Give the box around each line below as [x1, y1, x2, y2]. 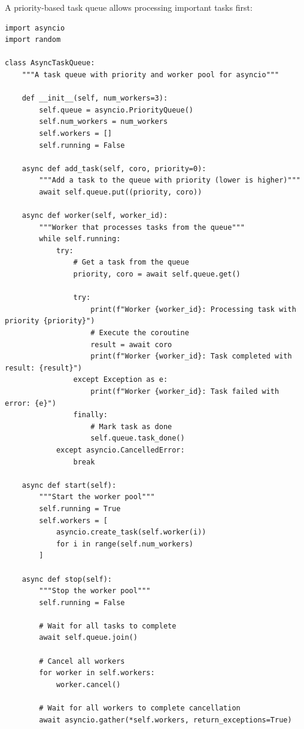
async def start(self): [22, 481, 117, 490]
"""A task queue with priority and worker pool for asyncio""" [22, 70, 279, 79]
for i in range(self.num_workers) [56, 539, 193, 548]
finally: [73, 411, 108, 420]
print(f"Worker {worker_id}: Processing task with [90, 305, 296, 314]
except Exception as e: [73, 375, 168, 384]
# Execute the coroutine [90, 329, 189, 338]
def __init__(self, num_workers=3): [22, 94, 168, 103]
